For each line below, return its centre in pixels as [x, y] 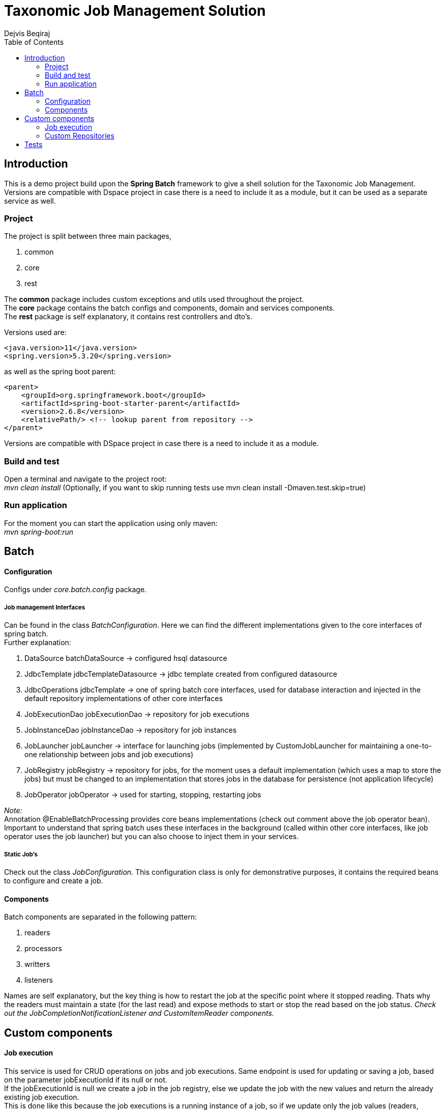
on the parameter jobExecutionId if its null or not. [86, 1079]
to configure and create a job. [54, 881]
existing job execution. [42, 1097]
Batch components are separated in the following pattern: [100, 917]
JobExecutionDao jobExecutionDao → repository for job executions [137, 714]
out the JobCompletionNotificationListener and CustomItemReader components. [139, 1013]
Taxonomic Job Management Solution [135, 11]
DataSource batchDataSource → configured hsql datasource [126, 658]
